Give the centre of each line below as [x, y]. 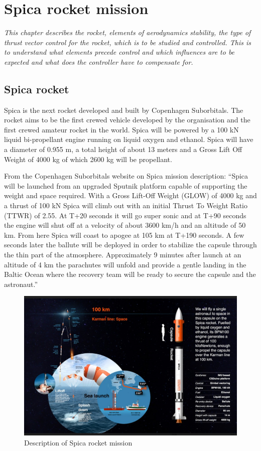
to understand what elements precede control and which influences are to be [119, 52]
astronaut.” [21, 284]
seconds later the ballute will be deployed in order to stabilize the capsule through [130, 245]
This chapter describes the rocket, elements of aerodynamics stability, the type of [127, 32]
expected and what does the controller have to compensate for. [99, 61]
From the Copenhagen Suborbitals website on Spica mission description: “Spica [126, 176]
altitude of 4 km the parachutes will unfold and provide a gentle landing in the [125, 264]
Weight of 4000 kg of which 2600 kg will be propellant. [88, 159]
